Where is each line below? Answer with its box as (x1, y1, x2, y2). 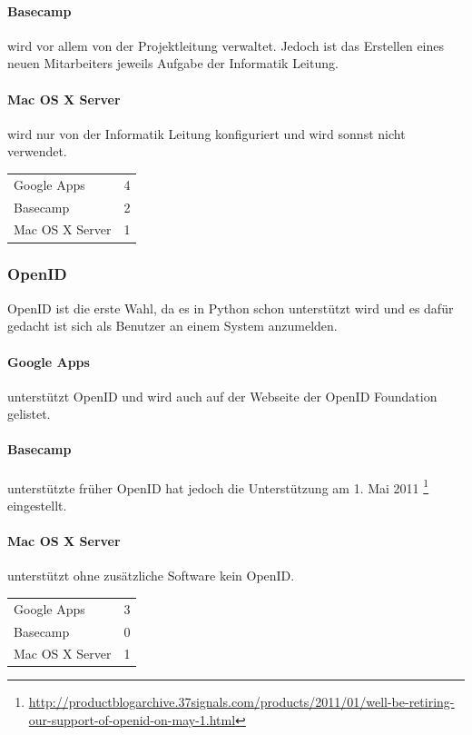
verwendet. (7, 142, 67, 161)
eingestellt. (7, 495, 67, 514)
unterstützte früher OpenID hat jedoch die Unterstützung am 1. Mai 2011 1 (7, 475, 429, 497)
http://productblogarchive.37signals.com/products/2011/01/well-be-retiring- (28, 692, 455, 711)
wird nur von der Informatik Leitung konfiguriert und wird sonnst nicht (7, 124, 406, 143)
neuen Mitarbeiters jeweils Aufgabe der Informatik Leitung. (7, 54, 339, 73)
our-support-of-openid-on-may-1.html (28, 710, 236, 730)
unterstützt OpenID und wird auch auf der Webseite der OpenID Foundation (7, 386, 438, 405)
